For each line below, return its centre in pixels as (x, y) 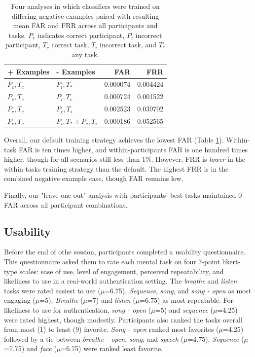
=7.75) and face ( (30, 348)
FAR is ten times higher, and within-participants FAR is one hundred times (133, 149)
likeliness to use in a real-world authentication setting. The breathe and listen (121, 281)
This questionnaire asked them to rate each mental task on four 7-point (112, 261)
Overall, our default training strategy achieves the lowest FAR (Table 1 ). (114, 140)
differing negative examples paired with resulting (86, 16)
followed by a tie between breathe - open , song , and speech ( (94, 339)
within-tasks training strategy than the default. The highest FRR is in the (116, 168)
